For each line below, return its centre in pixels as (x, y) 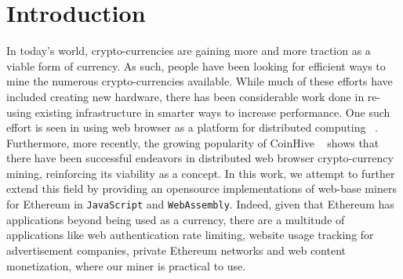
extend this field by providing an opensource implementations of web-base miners (201, 188)
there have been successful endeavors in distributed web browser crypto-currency (200, 158)
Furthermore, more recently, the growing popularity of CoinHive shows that (193, 142)
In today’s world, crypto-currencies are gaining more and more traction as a (189, 51)
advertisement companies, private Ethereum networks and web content (176, 250)
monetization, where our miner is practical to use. (126, 265)
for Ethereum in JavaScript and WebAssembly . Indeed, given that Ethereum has (200, 204)
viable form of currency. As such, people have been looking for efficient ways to (196, 65)
